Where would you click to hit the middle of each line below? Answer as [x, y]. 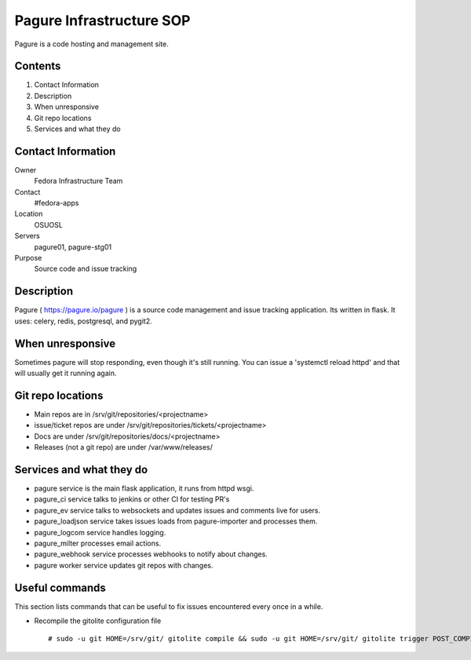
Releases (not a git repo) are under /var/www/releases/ [124, 447]
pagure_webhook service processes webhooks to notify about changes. [151, 554]
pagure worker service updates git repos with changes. [124, 565]
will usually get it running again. [66, 374]
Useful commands [60, 587]
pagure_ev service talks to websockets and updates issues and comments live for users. [177, 510]
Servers [27, 236]
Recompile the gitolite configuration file [98, 621]
